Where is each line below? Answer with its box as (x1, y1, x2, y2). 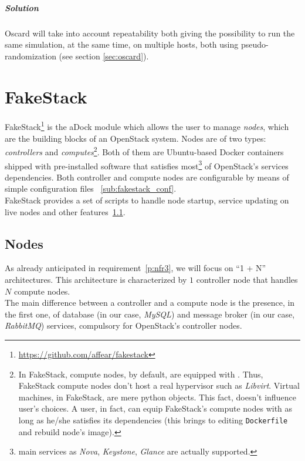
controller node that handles (196, 273, 298, 285)
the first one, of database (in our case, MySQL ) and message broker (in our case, (5, 308, 295, 320)
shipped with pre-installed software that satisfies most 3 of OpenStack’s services (5, 158, 289, 172)
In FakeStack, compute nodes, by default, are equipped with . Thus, (18, 368, 263, 380)
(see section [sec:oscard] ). (59, 49, 149, 62)
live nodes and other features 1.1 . (5, 205, 126, 218)
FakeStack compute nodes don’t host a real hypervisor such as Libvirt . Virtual (18, 379, 300, 392)
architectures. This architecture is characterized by (5, 273, 187, 285)
